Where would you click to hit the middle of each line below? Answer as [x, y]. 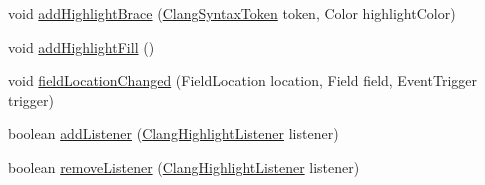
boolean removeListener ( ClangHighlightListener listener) [184, 166]
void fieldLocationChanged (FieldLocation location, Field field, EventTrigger [242, 80]
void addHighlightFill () [81, 46]
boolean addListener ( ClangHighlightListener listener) [173, 133]
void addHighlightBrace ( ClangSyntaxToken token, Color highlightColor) [232, 13]
